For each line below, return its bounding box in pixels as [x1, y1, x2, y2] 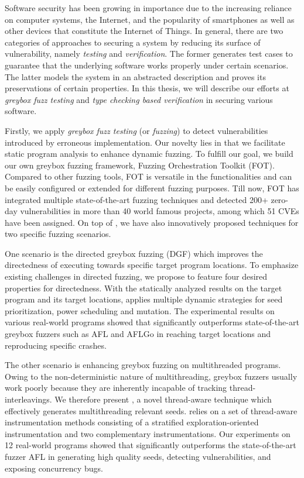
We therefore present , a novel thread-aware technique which [54, 393, 272, 405]
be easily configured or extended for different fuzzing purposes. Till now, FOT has [5, 181, 299, 194]
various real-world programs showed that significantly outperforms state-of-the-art [5, 316, 299, 328]
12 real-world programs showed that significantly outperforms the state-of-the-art [5, 439, 296, 451]
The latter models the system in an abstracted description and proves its [5, 70, 266, 82]
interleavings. [5, 393, 52, 405]
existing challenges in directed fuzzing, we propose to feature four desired [5, 270, 268, 283]
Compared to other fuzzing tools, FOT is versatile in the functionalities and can [5, 170, 292, 183]
